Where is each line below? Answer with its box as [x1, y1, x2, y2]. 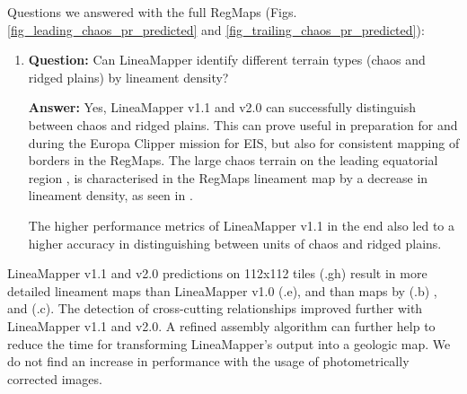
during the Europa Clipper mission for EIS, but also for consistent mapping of [28, 133, 460, 152]
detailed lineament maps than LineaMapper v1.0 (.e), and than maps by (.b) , [7, 281, 437, 300]
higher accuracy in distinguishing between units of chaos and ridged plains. [28, 233, 442, 252]
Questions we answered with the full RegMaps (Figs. [7, 3, 297, 21]
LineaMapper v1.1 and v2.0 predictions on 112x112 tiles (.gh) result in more [7, 264, 427, 283]
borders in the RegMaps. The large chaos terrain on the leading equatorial [28, 151, 438, 170]
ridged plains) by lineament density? [28, 67, 229, 86]
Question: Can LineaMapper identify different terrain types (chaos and [28, 50, 426, 69]
